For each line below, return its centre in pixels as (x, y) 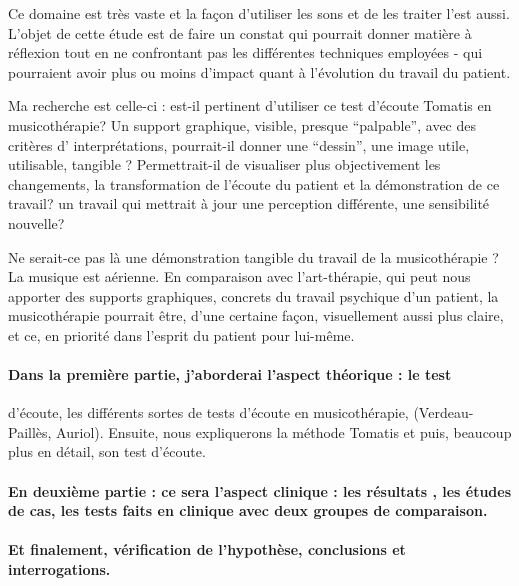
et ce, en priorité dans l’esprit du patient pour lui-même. (181, 334)
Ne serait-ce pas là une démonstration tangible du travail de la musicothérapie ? (253, 256)
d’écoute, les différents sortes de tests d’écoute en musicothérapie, (208, 412)
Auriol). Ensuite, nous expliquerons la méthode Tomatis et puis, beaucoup (284, 431)
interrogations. (59, 569)
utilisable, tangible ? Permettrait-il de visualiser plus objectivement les (224, 164)
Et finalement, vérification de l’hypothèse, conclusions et (207, 549)
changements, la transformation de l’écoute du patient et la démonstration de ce (254, 183)
